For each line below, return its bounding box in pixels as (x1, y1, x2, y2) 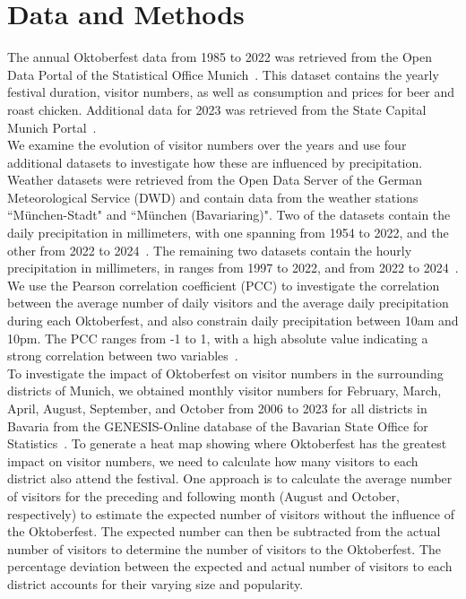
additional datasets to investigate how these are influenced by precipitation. (7, 152, 423, 171)
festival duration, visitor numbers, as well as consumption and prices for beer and (7, 82, 454, 101)
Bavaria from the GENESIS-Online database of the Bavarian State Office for (7, 416, 428, 435)
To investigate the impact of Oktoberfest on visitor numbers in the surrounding (7, 363, 444, 382)
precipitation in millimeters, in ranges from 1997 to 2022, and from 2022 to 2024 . (7, 258, 459, 277)
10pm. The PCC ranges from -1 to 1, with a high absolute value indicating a (7, 328, 428, 347)
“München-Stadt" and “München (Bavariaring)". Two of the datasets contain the (7, 205, 451, 224)
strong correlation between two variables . (7, 346, 238, 365)
